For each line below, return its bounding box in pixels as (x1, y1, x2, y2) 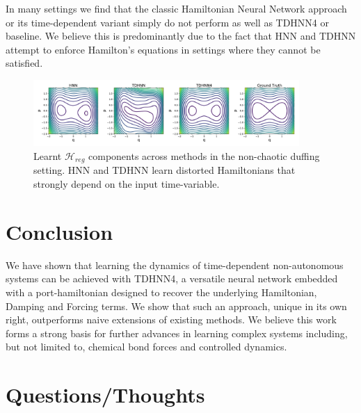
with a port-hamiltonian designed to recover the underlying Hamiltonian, (6, 284, 317, 299)
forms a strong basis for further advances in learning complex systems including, (6, 325, 348, 340)
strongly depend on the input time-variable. (33, 177, 220, 191)
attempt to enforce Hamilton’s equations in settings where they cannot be (6, 42, 321, 56)
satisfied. (6, 56, 43, 70)
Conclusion (6, 217, 113, 245)
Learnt (33, 148, 62, 163)
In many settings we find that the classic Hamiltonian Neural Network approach (6, 1, 347, 15)
